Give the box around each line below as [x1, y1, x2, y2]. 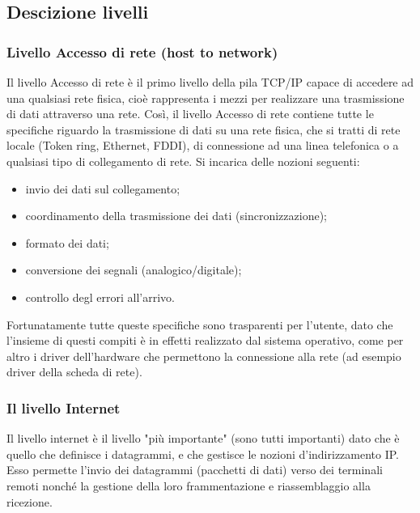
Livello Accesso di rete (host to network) [6, 41, 278, 61]
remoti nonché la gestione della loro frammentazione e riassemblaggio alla [6, 477, 371, 494]
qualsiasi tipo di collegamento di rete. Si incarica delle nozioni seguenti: [6, 152, 360, 169]
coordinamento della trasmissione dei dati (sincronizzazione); [25, 207, 327, 224]
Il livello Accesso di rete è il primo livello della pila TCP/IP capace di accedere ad [6, 74, 414, 90]
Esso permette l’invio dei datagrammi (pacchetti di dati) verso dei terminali [6, 461, 383, 478]
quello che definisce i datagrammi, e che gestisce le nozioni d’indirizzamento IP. [6, 445, 400, 462]
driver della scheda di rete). [6, 363, 142, 380]
